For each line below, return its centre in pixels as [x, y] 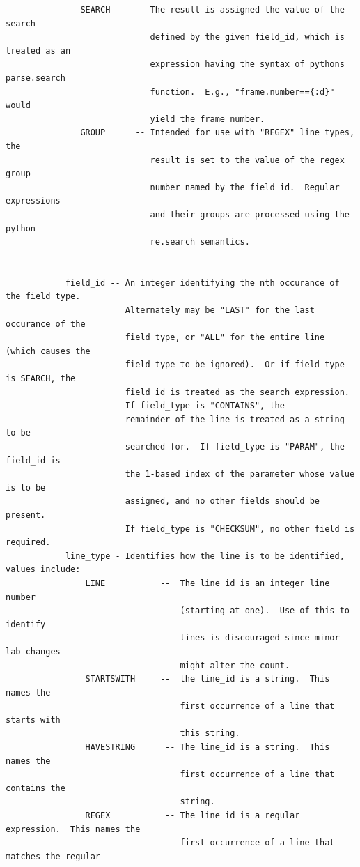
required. [28, 543]
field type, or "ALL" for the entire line [225, 338]
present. [26, 515]
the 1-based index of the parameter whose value [240, 474]
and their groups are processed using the [250, 214]
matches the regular [53, 856]
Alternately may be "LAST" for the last [220, 310]
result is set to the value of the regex [247, 160]
